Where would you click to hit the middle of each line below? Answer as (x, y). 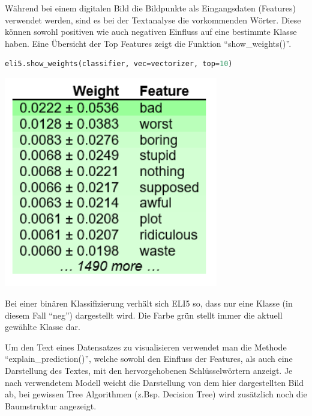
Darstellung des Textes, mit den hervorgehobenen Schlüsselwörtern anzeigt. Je (149, 370)
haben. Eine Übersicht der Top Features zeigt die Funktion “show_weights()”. (148, 43)
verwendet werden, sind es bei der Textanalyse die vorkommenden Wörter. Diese (153, 20)
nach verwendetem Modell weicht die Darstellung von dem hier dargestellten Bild (154, 382)
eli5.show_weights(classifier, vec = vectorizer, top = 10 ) (119, 64)
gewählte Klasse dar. (43, 327)
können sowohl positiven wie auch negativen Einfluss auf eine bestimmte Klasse (151, 32)
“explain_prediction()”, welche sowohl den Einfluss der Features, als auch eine (149, 359)
